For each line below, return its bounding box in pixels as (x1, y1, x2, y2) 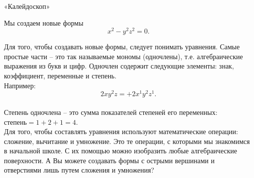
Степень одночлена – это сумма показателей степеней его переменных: (4, 107, 217, 117)
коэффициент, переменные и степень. (4, 71, 117, 81)
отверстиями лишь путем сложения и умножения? (4, 165, 154, 175)
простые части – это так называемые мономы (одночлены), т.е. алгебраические (4, 51, 243, 61)
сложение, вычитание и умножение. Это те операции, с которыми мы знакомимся (4, 136, 250, 146)
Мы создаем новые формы (4, 17, 84, 28)
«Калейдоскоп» (4, 1, 50, 11)
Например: (4, 80, 36, 90)
